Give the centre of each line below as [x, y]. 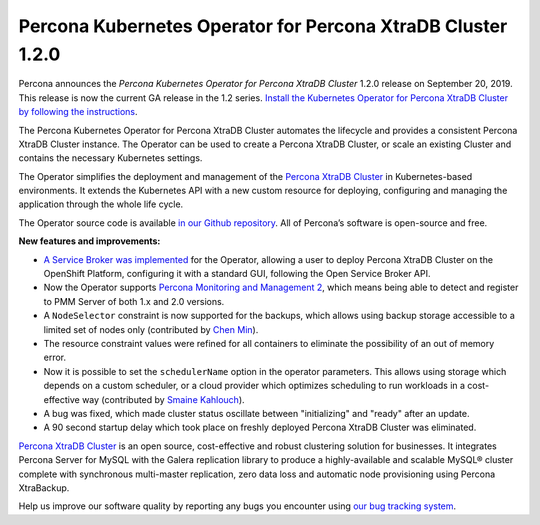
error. [55, 357]
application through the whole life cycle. [101, 204]
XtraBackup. [44, 487]
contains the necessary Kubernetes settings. [110, 158]
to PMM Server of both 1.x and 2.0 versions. [134, 301]
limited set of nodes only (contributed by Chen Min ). [151, 329]
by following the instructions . [78, 112]
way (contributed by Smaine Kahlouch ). [163, 399]
